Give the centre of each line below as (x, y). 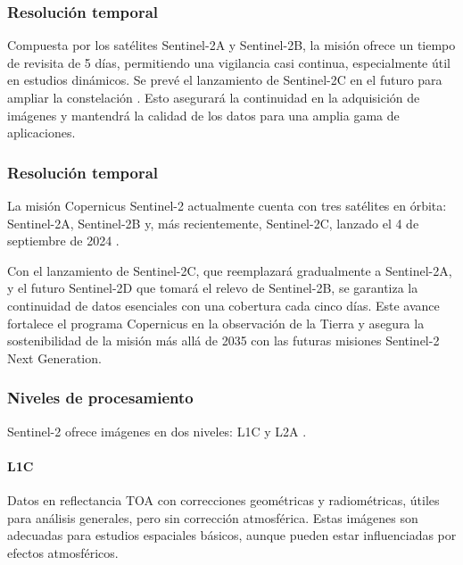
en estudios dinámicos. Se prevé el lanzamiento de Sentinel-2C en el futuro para (225, 80)
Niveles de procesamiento (100, 398)
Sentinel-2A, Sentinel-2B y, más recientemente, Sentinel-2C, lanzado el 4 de (213, 223)
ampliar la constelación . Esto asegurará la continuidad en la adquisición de (214, 97)
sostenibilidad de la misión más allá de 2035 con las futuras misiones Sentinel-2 (223, 341)
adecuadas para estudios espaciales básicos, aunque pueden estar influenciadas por (232, 535)
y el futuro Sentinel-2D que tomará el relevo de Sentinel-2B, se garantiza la (213, 288)
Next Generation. (54, 357)
